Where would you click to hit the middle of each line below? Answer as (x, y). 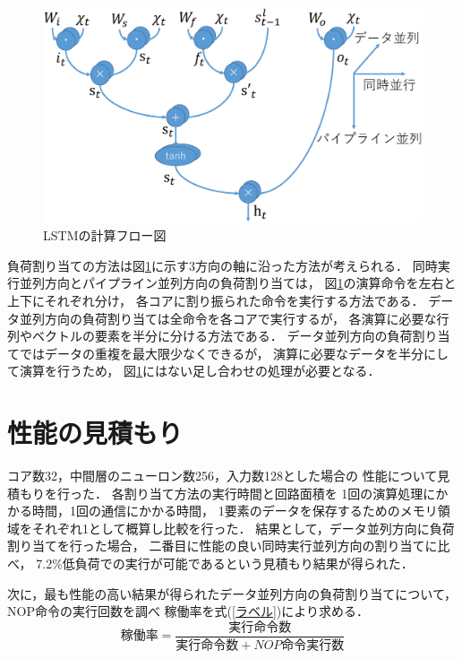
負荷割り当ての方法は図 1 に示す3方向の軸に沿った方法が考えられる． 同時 (222, 265)
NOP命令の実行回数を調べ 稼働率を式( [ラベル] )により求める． (188, 611)
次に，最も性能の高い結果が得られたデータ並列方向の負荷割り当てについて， (232, 593)
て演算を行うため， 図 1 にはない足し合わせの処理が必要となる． (194, 371)
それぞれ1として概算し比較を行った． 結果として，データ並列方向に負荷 (243, 528)
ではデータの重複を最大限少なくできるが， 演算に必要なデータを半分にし (234, 353)
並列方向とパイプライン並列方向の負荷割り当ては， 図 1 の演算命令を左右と (238, 283)
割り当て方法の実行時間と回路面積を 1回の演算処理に (280, 493)
